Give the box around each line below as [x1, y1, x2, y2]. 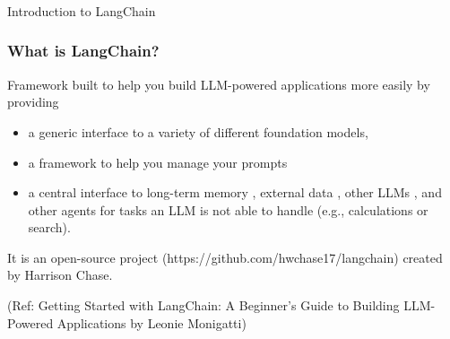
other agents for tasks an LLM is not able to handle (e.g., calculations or [28, 200, 428, 219]
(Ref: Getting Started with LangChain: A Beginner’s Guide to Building [7, 296, 400, 315]
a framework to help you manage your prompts [28, 152, 288, 171]
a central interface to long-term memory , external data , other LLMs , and [28, 183, 442, 202]
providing [7, 92, 59, 111]
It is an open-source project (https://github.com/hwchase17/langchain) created [7, 248, 443, 266]
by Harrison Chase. [7, 265, 113, 284]
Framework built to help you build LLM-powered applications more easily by [7, 74, 430, 93]
